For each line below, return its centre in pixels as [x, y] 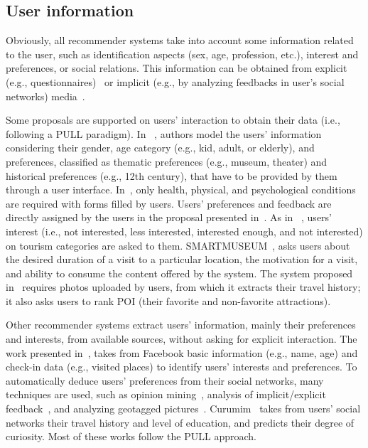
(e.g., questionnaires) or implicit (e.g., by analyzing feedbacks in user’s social [175, 81]
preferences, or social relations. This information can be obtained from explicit [177, 68]
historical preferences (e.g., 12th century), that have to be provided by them [172, 175]
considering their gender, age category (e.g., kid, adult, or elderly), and [160, 148]
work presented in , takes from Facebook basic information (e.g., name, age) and [182, 352]
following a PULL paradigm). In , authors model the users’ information [164, 133]
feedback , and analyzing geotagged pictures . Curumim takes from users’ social [183, 409]
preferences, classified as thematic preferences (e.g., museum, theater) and [167, 161]
